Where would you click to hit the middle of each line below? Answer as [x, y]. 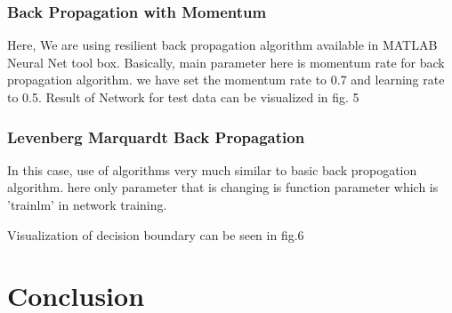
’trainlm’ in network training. [87, 205]
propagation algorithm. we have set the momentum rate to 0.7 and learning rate [226, 80]
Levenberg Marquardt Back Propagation [156, 136]
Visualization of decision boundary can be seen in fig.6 [156, 234]
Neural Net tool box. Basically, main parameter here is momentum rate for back [226, 62]
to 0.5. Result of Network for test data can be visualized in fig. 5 [183, 97]
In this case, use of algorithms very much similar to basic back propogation [212, 169]
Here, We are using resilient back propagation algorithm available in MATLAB [222, 45]
